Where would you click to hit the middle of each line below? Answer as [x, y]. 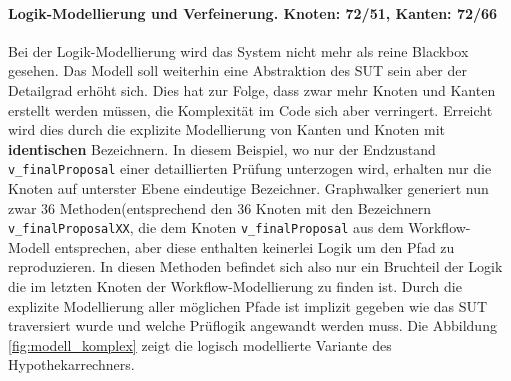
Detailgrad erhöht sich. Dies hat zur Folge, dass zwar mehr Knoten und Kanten [252, 89]
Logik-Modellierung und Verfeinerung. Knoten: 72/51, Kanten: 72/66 [253, 12]
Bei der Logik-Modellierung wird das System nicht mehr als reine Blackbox [238, 50]
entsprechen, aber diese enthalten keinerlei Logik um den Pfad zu [254, 246]
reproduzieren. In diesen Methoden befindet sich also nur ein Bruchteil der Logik [255, 266]
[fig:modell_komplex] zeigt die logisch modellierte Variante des [200, 344]
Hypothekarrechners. [71, 364]
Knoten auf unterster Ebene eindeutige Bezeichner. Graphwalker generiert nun [248, 188]
